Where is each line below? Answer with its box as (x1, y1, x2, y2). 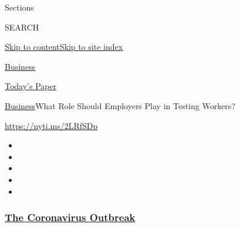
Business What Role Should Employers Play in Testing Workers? (5, 99, 235, 111)
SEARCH (5, 21, 39, 33)
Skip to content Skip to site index (5, 40, 123, 53)
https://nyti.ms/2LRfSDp (5, 119, 98, 131)
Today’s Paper (5, 80, 57, 92)
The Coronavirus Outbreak (5, 210, 136, 225)
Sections (5, 1, 34, 13)
